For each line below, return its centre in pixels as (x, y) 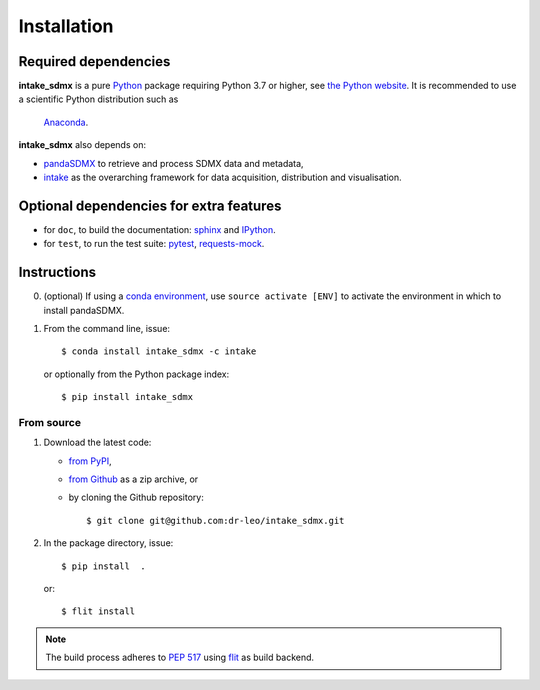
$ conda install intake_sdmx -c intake (159, 351)
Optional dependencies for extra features (150, 205)
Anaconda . (66, 122)
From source (50, 422)
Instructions (57, 272)
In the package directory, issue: (108, 543)
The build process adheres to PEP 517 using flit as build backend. (180, 657)
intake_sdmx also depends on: (82, 145)
